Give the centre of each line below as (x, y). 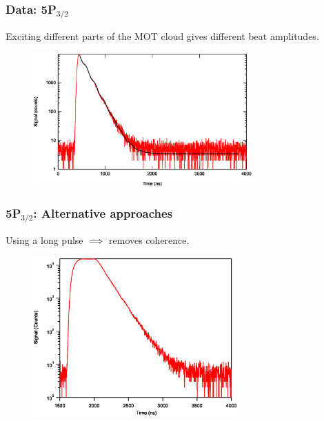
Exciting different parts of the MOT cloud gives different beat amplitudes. (162, 36)
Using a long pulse (44, 240)
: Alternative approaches (103, 213)
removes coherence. (149, 240)
